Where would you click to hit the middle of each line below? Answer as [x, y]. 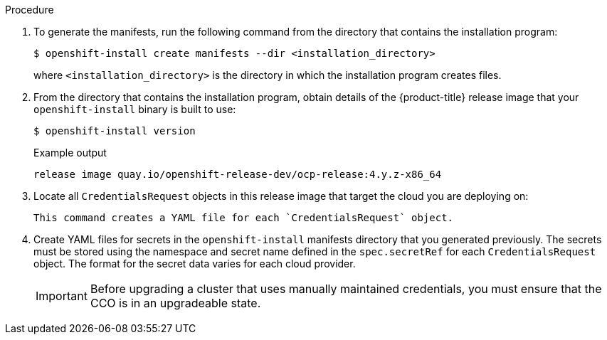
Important [62, 296]
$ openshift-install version [115, 131]
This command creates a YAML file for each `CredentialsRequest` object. [244, 218]
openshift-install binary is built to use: [135, 109]
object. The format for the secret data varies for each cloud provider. [195, 264]
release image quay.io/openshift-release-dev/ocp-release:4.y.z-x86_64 [238, 174]
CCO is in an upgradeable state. [175, 303]
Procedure [30, 10]
